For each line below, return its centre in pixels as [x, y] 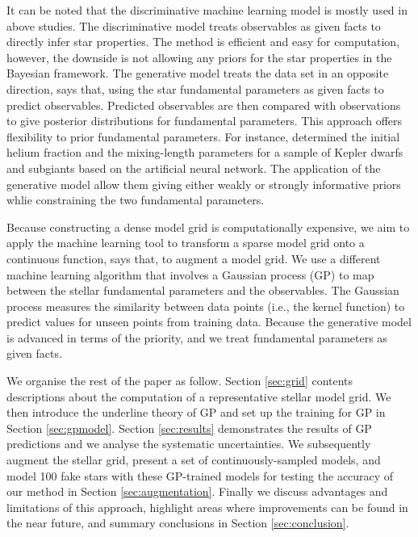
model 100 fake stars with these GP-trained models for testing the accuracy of [200, 475]
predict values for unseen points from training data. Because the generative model [209, 322]
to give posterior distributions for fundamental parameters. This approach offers [205, 121]
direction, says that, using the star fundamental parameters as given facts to [195, 88]
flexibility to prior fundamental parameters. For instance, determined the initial [203, 136]
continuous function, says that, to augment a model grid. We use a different [194, 258]
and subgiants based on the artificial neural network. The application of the [194, 168]
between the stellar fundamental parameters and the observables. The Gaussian [203, 290]
